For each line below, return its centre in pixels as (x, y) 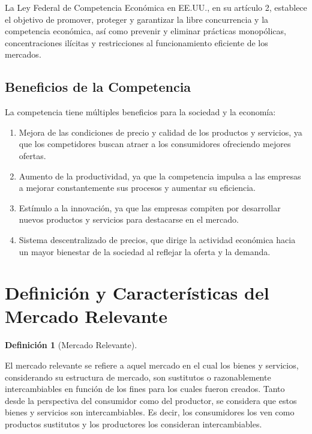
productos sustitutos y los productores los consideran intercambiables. (133, 423)
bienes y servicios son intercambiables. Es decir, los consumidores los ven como (150, 412)
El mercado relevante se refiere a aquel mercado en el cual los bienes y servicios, (152, 365)
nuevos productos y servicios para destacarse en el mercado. (129, 219)
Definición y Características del (137, 293)
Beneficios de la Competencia (98, 87)
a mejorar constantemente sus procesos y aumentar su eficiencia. (137, 188)
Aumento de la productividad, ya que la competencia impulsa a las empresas (160, 176)
